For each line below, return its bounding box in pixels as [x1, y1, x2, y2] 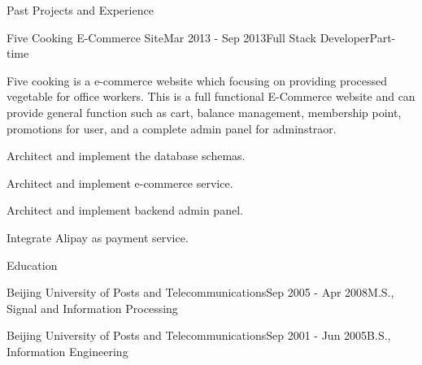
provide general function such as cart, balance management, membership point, [7, 103, 402, 120]
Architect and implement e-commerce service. [7, 174, 233, 191]
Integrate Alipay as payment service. [7, 228, 189, 246]
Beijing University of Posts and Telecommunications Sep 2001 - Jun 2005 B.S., [7, 327, 391, 344]
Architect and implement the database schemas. [7, 147, 246, 164]
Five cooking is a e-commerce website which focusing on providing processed [7, 72, 388, 89]
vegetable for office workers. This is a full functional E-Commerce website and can [7, 88, 415, 105]
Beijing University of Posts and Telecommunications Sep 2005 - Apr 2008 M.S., [7, 284, 394, 301]
